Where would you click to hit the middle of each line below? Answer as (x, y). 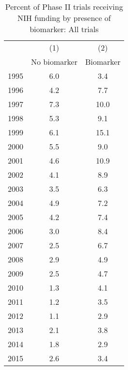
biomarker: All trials (64, 29)
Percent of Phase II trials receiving (64, 7)
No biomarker (54, 62)
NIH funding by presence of (64, 18)
